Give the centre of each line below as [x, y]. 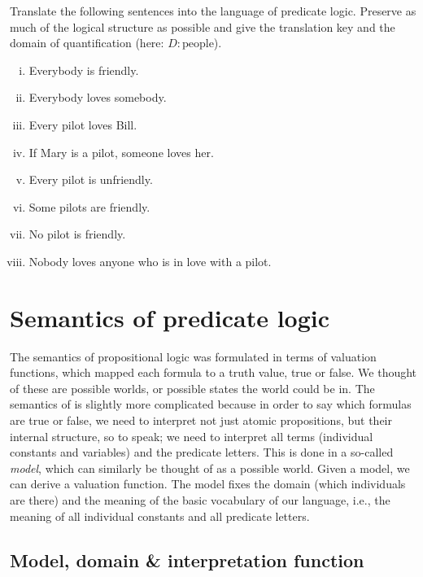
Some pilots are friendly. [89, 206]
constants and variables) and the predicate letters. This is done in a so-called [202, 452]
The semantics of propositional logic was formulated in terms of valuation [193, 356]
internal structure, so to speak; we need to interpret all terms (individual [192, 436]
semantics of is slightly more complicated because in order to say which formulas [211, 404]
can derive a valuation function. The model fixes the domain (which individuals [208, 484]
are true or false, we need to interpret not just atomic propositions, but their [201, 420]
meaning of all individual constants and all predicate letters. [160, 516]
